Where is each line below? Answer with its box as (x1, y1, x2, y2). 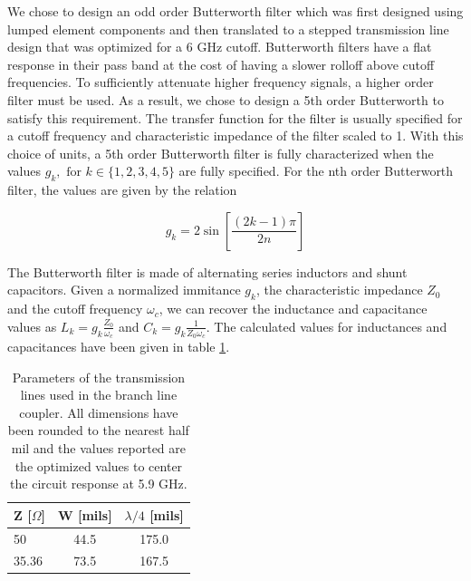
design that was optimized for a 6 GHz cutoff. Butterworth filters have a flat (7, 37, 432, 56)
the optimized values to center (14, 456, 183, 475)
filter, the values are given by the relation (7, 180, 237, 199)
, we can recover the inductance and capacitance (159, 299, 428, 318)
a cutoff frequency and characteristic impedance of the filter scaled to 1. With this (7, 126, 464, 145)
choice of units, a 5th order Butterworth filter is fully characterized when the (7, 143, 434, 162)
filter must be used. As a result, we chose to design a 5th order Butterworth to (7, 90, 444, 109)
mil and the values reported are (11, 438, 187, 457)
